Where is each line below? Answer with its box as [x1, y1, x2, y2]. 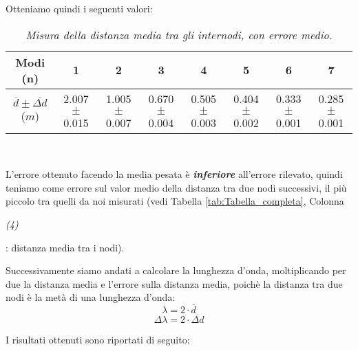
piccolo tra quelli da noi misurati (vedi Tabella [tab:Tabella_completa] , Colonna [6, 194, 344, 208]
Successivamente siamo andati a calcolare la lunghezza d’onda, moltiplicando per [6, 263, 346, 278]
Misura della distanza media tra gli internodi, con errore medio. [25, 26, 333, 43]
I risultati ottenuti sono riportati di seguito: [6, 332, 190, 347]
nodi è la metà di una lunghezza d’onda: [6, 290, 176, 304]
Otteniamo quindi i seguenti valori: [6, 1, 153, 15]
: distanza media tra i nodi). [6, 240, 125, 254]
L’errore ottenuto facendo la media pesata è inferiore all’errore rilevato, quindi [6, 167, 343, 181]
